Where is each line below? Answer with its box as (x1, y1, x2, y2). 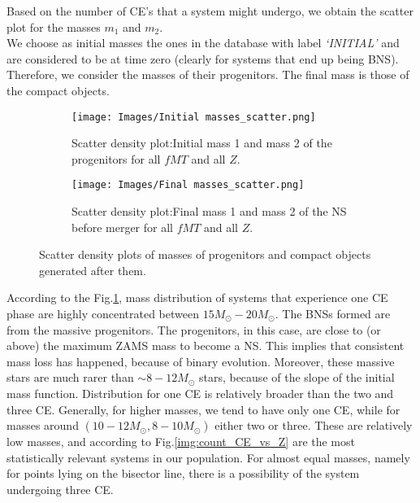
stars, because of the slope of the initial (198, 369, 395, 386)
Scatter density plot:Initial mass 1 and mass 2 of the (71, 134, 332, 151)
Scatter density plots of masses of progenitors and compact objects (39, 246, 371, 263)
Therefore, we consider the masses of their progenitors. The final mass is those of (6, 66, 409, 83)
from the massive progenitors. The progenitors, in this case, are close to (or (6, 321, 381, 338)
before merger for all (71, 218, 173, 235)
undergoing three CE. (6, 480, 114, 497)
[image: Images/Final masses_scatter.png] (71, 179, 305, 191)
